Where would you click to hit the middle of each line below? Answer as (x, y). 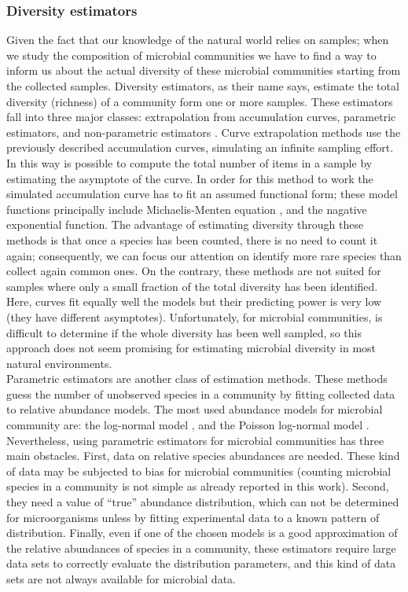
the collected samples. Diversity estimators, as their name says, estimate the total (203, 86)
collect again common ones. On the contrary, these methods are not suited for (194, 271)
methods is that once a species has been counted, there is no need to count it (192, 239)
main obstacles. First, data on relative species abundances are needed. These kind (203, 456)
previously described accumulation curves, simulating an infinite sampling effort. (200, 147)
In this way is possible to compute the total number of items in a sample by (189, 162)
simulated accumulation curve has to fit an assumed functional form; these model (202, 194)
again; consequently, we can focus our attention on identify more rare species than (204, 255)
